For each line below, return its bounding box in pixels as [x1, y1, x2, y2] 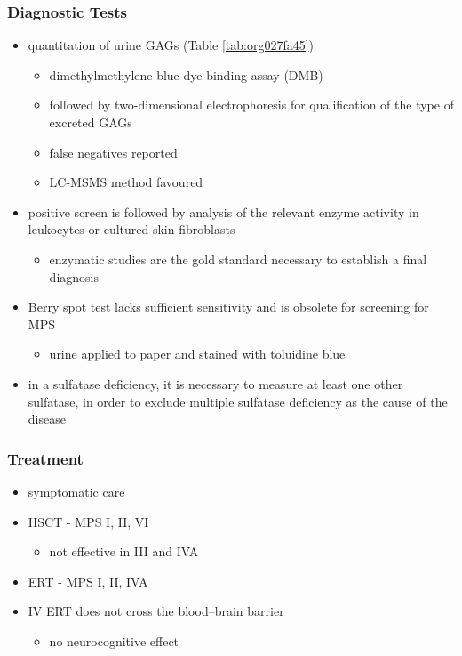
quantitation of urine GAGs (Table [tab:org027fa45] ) [28, 36, 315, 54]
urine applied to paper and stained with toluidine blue [49, 344, 346, 363]
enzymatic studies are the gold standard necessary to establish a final [49, 249, 427, 268]
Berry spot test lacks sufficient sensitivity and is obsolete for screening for [28, 297, 429, 316]
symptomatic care [28, 482, 125, 500]
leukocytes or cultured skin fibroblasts [28, 220, 235, 239]
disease [28, 409, 66, 428]
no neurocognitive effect [49, 631, 179, 650]
